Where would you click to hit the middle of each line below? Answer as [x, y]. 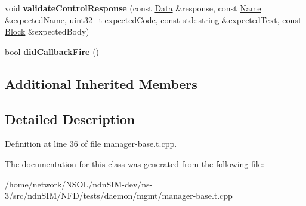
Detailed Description [70, 119]
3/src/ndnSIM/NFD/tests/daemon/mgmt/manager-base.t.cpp [119, 196]
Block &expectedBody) [47, 31]
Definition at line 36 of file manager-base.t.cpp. [91, 144]
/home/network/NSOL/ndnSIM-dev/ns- [79, 184]
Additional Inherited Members [101, 83]
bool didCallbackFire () [52, 51]
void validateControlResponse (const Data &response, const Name [133, 8]
